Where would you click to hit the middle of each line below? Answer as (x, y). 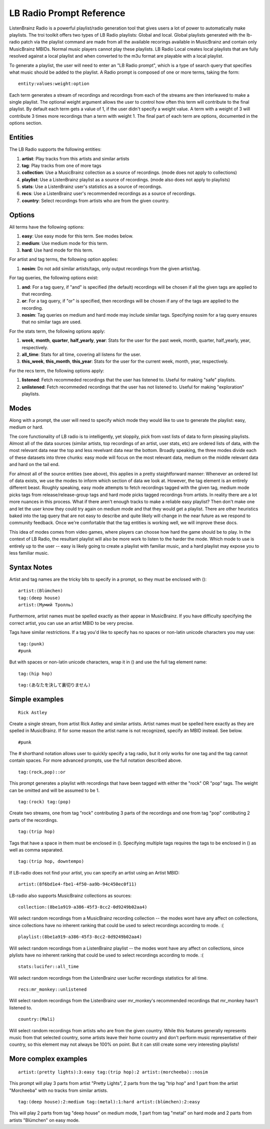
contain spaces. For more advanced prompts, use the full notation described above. (96, 760)
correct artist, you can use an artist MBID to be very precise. (71, 623)
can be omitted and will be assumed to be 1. (54, 790)
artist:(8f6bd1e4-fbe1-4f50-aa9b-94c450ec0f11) (77, 884)
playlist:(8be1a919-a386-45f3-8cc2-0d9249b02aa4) (80, 937)
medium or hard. (26, 427)
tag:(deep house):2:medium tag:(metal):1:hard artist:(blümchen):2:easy (109, 1102)
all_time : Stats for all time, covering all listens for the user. (81, 355)
